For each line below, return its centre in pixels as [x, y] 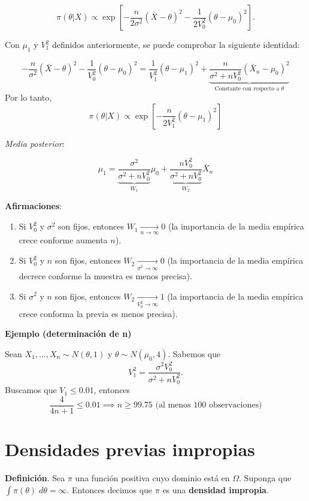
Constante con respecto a [247, 88]
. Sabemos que [194, 354]
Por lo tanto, [28, 97]
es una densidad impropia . [216, 489]
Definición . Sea [35, 478]
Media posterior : [35, 143]
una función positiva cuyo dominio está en [152, 478]
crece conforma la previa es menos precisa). [98, 313]
